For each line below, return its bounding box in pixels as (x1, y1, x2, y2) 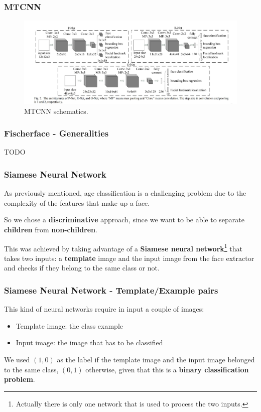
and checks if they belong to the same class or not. (4, 262, 160, 273)
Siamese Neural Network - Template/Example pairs (4, 284, 218, 296)
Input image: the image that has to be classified (16, 337, 163, 348)
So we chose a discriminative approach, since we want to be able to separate (4, 214, 245, 225)
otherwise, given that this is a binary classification (85, 364, 249, 374)
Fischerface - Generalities (4, 127, 109, 140)
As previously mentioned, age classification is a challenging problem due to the (4, 188, 246, 198)
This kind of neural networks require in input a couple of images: (4, 304, 204, 314)
